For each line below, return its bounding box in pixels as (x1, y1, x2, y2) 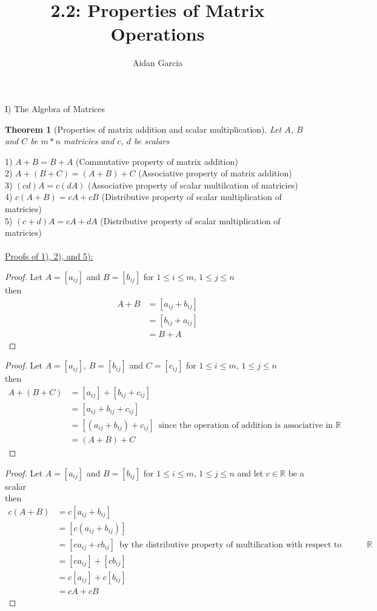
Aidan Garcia (132, 56, 183, 69)
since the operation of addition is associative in (158, 421, 333, 430)
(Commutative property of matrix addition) (75, 155, 238, 167)
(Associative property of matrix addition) (138, 167, 292, 179)
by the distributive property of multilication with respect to (119, 540, 342, 549)
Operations (110, 21, 205, 46)
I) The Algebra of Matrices (5, 102, 105, 115)
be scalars (134, 135, 170, 147)
